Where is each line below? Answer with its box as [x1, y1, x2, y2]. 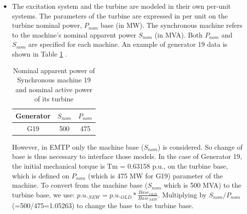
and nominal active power [15, 84, 93, 94]
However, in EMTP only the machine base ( [12, 141, 144, 152]
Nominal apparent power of [13, 65, 95, 75]
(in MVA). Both [154, 29, 203, 39]
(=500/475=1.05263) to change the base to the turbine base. [12, 200, 194, 211]
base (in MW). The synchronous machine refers [101, 20, 243, 30]
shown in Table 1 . [12, 48, 67, 58]
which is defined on [12, 170, 69, 180]
